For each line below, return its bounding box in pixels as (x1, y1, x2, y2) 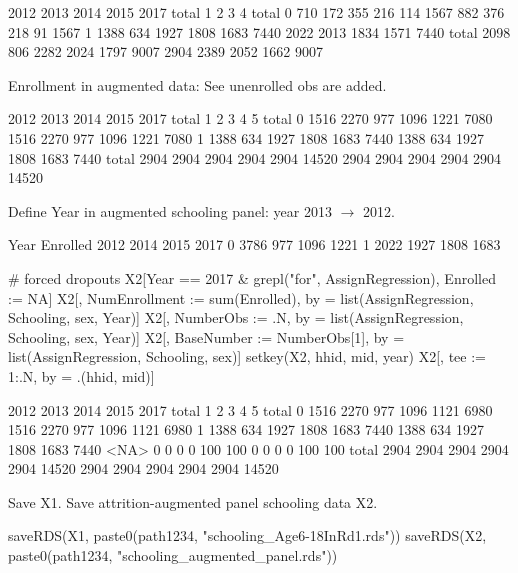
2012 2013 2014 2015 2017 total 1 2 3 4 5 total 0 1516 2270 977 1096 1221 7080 (8, 108, 493, 129)
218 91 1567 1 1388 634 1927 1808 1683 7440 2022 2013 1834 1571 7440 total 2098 (8, 21, 511, 42)
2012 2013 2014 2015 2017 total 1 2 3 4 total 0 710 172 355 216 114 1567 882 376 (8, 2, 505, 22)
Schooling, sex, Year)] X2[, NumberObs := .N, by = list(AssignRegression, (8, 307, 464, 328)
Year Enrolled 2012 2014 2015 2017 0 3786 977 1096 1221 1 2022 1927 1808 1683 (8, 234, 501, 255)
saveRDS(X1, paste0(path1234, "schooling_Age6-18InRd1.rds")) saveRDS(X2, (8, 525, 487, 546)
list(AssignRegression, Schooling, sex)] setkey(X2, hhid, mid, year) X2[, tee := (8, 346, 486, 367)
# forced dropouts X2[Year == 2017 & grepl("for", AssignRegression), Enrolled (8, 267, 496, 288)
